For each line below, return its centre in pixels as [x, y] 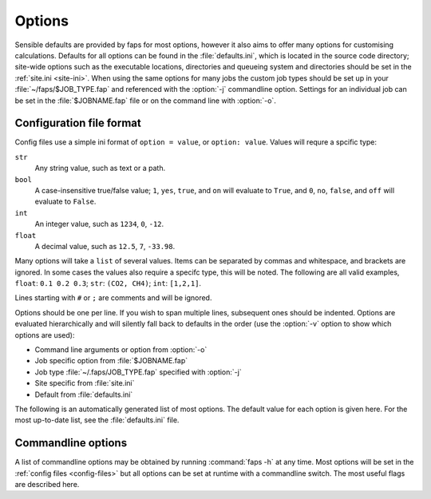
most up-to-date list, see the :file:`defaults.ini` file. [97, 420]
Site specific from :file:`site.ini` [85, 383]
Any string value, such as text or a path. [100, 168]
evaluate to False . [65, 202]
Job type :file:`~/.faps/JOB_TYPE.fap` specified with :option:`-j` [138, 372]
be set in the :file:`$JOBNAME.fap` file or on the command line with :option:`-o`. [146, 101]
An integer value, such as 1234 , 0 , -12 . [99, 224]
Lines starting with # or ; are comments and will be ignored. [113, 298]
